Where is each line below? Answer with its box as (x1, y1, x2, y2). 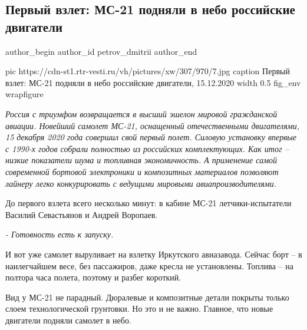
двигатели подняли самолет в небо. (5, 313, 131, 326)
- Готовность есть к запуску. (5, 228, 114, 240)
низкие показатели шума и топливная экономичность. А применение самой (5, 154, 278, 166)
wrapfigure (5, 88, 44, 100)
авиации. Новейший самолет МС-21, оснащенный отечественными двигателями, (5, 119, 299, 131)
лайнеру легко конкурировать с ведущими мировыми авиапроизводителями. (5, 177, 277, 189)
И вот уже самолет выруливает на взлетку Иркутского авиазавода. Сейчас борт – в (5, 247, 302, 260)
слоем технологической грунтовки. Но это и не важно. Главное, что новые (5, 302, 273, 315)
